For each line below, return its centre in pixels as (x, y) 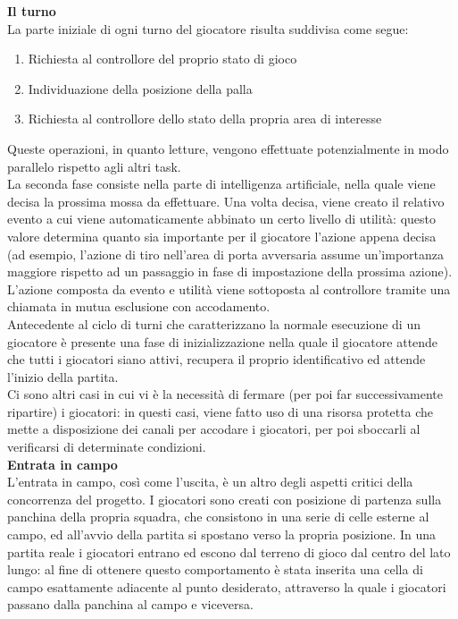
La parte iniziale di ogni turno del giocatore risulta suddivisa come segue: (208, 28)
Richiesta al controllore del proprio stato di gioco (162, 59)
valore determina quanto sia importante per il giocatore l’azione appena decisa (222, 236)
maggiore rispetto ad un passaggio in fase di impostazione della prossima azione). (230, 271)
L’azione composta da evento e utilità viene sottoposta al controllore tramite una (229, 288)
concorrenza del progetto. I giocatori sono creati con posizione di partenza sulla (225, 499)
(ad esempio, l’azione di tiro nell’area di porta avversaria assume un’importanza (226, 254)
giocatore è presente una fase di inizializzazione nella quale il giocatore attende (223, 341)
